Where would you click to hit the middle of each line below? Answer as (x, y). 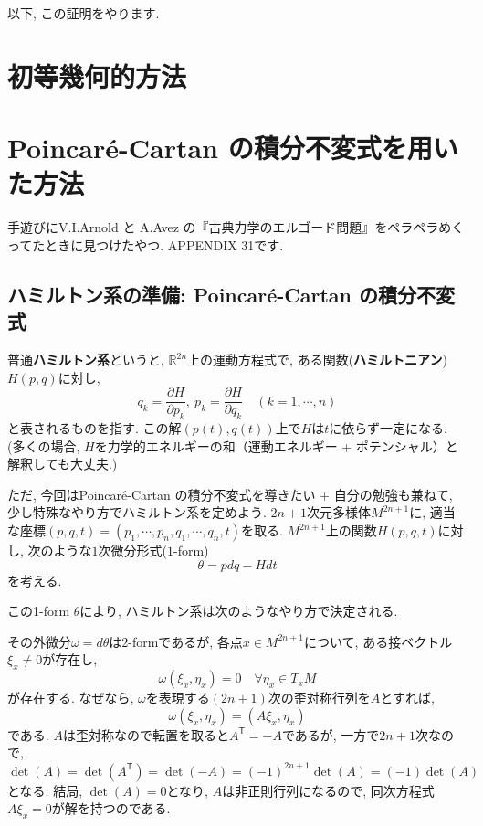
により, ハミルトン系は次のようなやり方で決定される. (239, 611)
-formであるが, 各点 (185, 641)
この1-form (39, 611)
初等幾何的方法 (97, 75)
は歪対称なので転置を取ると (146, 734)
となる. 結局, (45, 790)
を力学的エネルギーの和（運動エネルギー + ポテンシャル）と (276, 445)
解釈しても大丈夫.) (63, 464)
